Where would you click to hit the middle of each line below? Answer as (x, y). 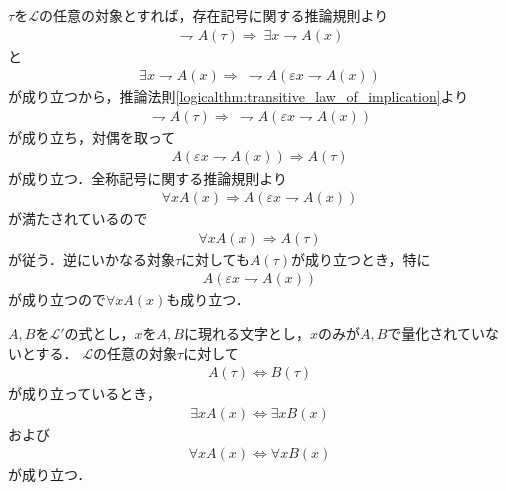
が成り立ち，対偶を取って (92, 136)
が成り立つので (57, 299)
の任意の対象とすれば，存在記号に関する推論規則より (213, 15)
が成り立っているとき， (84, 393)
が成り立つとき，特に (361, 258)
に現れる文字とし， (246, 332)
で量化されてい (436, 332)
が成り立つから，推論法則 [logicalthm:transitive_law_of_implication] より (238, 96)
